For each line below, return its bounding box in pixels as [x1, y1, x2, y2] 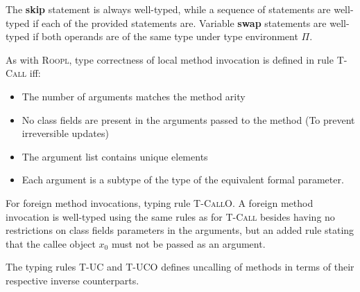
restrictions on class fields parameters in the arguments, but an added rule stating [6, 223, 354, 237]
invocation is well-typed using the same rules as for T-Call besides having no [6, 209, 335, 223]
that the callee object [6, 236, 96, 250]
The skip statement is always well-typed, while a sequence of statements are [6, 2, 331, 16]
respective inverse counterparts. [6, 273, 139, 287]
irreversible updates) [22, 126, 109, 140]
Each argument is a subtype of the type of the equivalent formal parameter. [22, 172, 344, 187]
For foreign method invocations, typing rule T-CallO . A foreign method [6, 195, 314, 210]
